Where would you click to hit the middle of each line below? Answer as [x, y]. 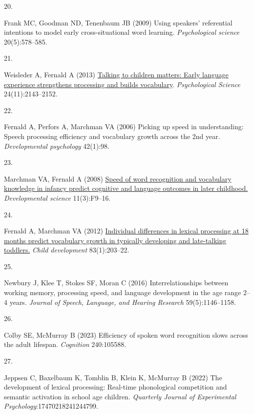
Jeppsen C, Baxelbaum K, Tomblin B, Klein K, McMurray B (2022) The [113, 377]
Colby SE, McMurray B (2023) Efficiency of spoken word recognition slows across [126, 334]
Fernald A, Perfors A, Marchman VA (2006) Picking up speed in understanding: [124, 126]
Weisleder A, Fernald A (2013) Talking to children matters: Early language [116, 74]
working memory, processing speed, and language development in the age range [123, 292]
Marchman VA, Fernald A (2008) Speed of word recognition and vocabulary [118, 178]
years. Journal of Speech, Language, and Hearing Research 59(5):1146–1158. [123, 302]
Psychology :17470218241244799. [51, 406]
